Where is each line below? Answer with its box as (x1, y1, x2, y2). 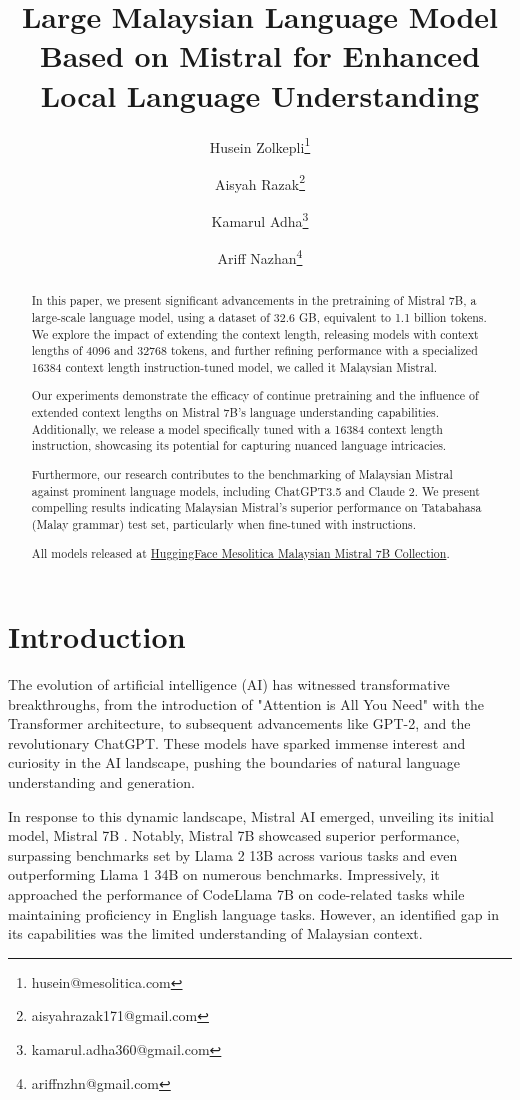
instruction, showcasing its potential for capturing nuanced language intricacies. (31, 437, 447, 454)
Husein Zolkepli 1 (209, 133, 311, 157)
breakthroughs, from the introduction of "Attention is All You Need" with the (8, 693, 484, 714)
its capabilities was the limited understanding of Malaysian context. (8, 923, 423, 944)
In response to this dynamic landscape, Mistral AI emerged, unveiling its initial (8, 805, 494, 826)
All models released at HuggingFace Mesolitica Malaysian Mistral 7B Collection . (31, 544, 450, 561)
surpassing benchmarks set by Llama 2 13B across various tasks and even (8, 844, 458, 865)
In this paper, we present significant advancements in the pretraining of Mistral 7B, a (31, 292, 477, 309)
